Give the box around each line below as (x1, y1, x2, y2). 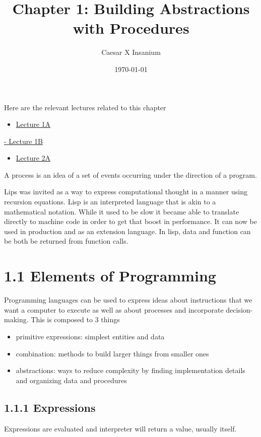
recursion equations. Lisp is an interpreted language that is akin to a (4, 196, 216, 207)
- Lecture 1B (4, 135, 43, 146)
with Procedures (73, 18, 189, 38)
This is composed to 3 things (31, 314, 120, 325)
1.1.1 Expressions (4, 399, 96, 415)
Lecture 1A (16, 119, 51, 129)
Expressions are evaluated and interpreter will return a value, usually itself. (4, 423, 237, 433)
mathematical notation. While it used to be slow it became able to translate (4, 206, 239, 216)
